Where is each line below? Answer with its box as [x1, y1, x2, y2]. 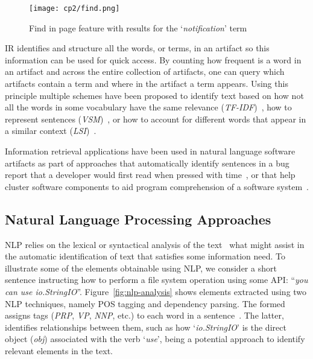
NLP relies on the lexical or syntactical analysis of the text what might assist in [5, 238, 305, 250]
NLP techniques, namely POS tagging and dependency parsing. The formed [5, 297, 285, 310]
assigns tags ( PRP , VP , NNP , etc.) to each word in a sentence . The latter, [5, 309, 284, 322]
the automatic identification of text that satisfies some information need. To [5, 250, 286, 262]
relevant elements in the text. [5, 344, 113, 357]
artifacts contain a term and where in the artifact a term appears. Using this [5, 77, 288, 90]
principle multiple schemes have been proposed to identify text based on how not [5, 89, 304, 101]
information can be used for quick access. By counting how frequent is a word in [5, 53, 302, 66]
